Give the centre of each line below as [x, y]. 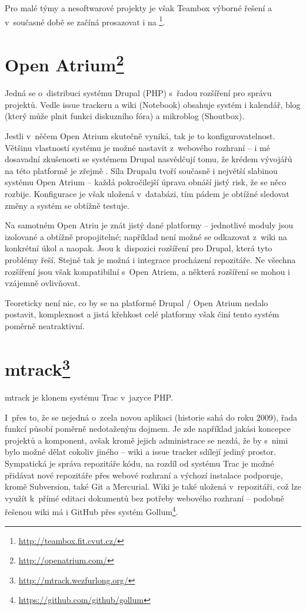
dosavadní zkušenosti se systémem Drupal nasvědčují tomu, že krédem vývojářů [149, 159]
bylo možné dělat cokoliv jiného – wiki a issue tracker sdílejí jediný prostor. [140, 452]
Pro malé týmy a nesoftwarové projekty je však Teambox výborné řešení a [139, 8]
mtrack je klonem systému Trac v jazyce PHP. [89, 397]
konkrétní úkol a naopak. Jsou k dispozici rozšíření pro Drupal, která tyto [139, 248]
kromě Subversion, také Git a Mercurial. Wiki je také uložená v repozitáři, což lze [153, 486]
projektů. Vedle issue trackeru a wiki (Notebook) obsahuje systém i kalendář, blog [153, 104]
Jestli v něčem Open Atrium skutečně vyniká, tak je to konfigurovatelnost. [140, 136]
